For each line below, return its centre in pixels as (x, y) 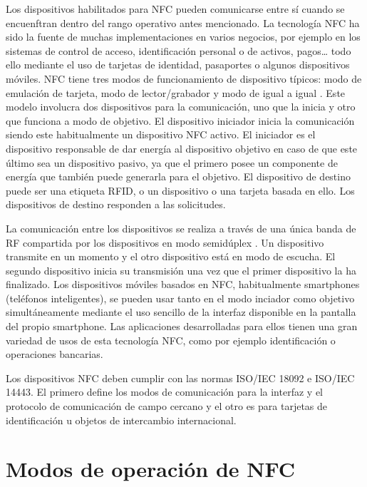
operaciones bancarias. (55, 354)
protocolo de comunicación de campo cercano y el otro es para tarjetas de (167, 406)
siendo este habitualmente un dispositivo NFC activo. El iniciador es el (161, 134)
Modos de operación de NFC (151, 469)
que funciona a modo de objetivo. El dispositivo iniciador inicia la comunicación (180, 120)
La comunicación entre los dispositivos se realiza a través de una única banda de (181, 228)
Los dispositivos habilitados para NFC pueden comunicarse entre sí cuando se (175, 9)
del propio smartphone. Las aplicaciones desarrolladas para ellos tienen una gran (182, 326)
